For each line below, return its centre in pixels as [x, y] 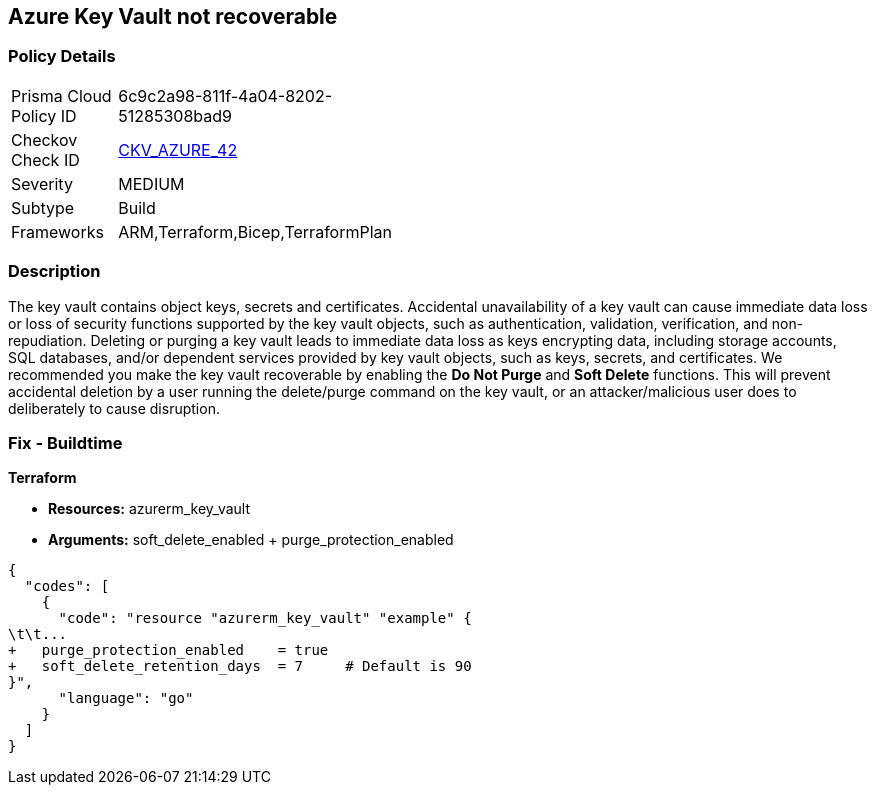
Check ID [45, 159]
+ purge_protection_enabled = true [168, 650]
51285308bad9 [175, 115]
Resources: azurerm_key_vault [149, 509]
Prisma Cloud [61, 95]
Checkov [44, 139]
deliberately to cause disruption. [114, 408]
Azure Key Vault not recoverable [173, 16]
